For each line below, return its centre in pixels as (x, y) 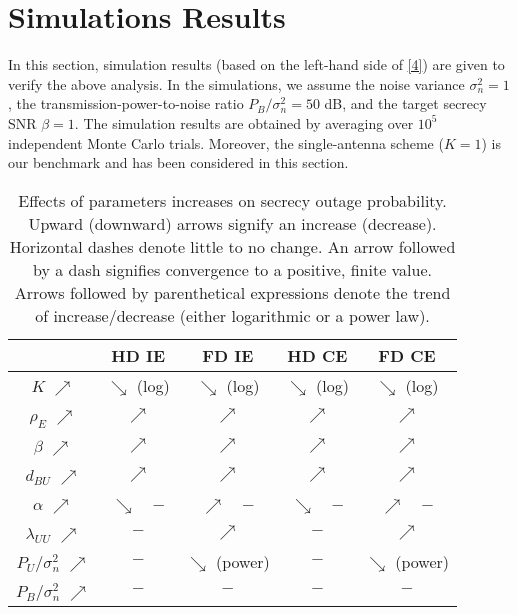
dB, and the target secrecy (405, 103)
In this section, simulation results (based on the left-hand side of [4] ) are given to (256, 64)
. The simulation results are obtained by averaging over (244, 122)
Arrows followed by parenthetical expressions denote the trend (232, 292)
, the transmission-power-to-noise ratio (126, 103)
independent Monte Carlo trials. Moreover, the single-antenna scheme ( (226, 142)
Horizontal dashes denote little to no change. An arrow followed (232, 246)
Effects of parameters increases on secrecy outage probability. (232, 200)
